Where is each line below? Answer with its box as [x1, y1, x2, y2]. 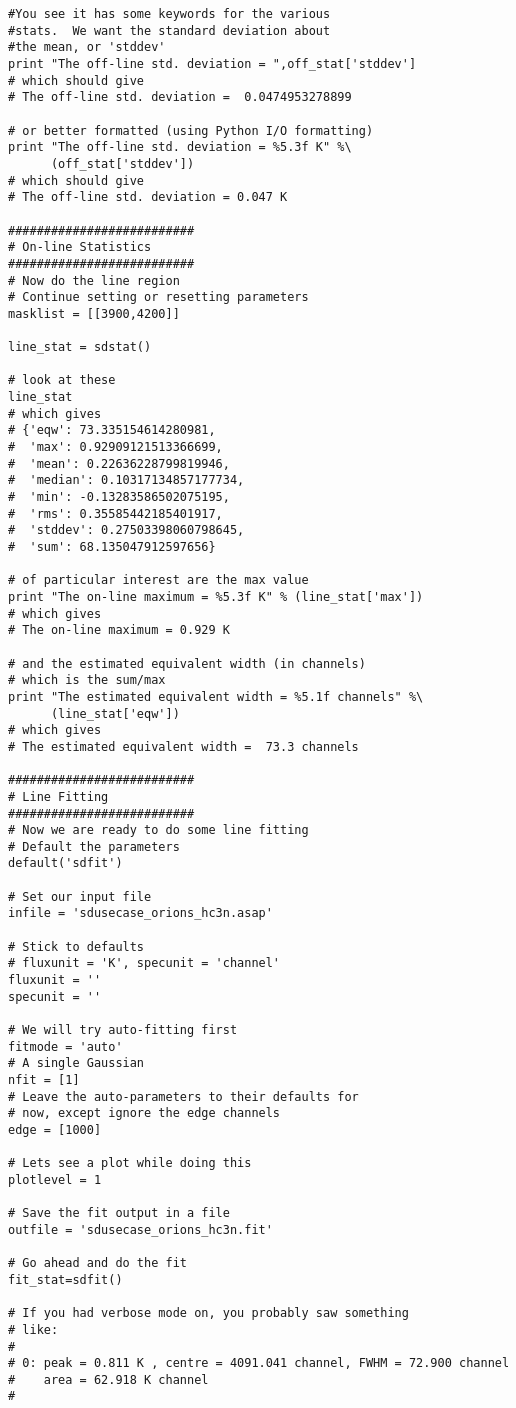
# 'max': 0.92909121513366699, [8, 440, 223, 455]
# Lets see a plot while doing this [8, 1156, 252, 1171]
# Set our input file [8, 889, 152, 904]
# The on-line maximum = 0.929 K [8, 623, 230, 638]
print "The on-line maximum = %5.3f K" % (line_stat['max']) [8, 589, 424, 604]
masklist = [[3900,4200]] [8, 306, 180, 321]
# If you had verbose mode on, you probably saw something [8, 1306, 409, 1321]
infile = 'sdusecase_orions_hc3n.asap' [8, 906, 273, 921]
